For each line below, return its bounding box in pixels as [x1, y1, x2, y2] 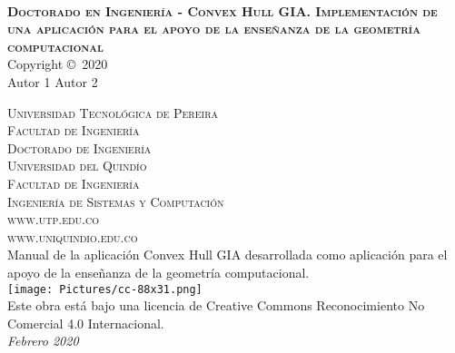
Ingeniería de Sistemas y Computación [7, 191, 224, 211]
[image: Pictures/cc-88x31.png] [7, 282, 203, 296]
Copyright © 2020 [7, 54, 108, 74]
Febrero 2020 [7, 331, 79, 350]
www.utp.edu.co [7, 210, 99, 229]
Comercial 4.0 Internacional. [7, 313, 164, 332]
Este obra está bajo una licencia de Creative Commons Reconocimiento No [7, 296, 425, 315]
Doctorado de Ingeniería [7, 138, 152, 157]
